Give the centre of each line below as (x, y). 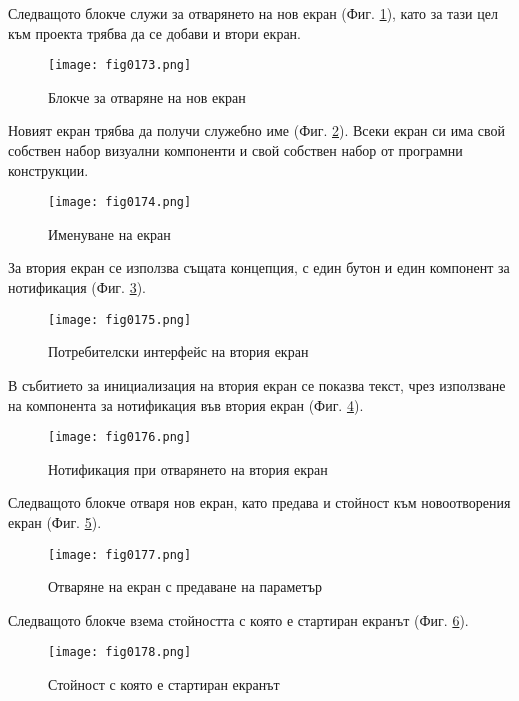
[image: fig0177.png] (120, 554)
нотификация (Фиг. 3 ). (77, 287)
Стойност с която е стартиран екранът (164, 684)
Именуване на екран (109, 233)
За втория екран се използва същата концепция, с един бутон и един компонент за (259, 267)
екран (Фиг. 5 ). (55, 521)
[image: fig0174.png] (120, 202)
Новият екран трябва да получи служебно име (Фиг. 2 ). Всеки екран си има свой (256, 130)
